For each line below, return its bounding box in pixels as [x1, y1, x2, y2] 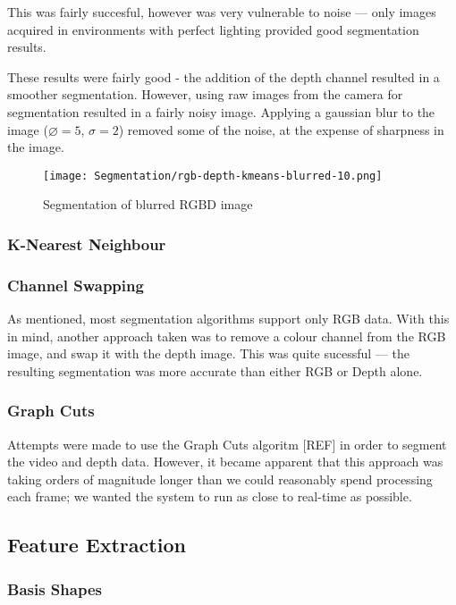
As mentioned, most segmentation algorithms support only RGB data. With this [7, 309, 450, 328]
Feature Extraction [7, 531, 186, 559]
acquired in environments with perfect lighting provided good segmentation [7, 20, 419, 38]
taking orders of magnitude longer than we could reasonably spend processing [7, 469, 433, 488]
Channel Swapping [7, 273, 144, 296]
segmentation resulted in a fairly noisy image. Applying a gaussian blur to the [7, 102, 435, 121]
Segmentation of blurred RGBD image [43, 195, 253, 214]
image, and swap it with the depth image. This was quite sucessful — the [7, 344, 410, 363]
